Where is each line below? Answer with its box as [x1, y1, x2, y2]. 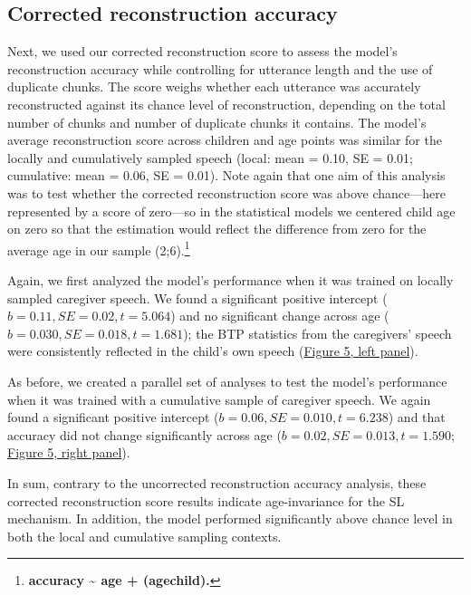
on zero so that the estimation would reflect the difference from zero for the [7, 219, 427, 238]
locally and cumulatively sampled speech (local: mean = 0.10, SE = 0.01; [7, 148, 413, 167]
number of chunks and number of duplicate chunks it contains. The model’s [7, 112, 427, 131]
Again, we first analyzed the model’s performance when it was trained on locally [7, 270, 454, 289]
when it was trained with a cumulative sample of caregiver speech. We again [7, 389, 431, 408]
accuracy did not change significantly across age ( [7, 425, 282, 444]
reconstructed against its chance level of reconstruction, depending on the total [7, 94, 446, 113]
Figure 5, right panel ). [7, 443, 130, 462]
